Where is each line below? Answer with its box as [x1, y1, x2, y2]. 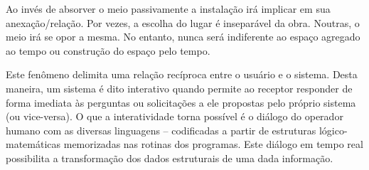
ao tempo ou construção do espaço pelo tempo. [6, 43, 210, 58]
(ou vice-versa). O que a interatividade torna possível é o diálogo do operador [6, 109, 343, 124]
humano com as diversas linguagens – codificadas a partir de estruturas [6, 122, 316, 137]
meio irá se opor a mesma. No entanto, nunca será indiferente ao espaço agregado [6, 29, 360, 44]
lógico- [319, 122, 348, 137]
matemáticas [6, 137, 61, 152]
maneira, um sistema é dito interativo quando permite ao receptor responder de [6, 80, 353, 95]
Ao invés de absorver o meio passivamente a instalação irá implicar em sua [6, 1, 331, 16]
